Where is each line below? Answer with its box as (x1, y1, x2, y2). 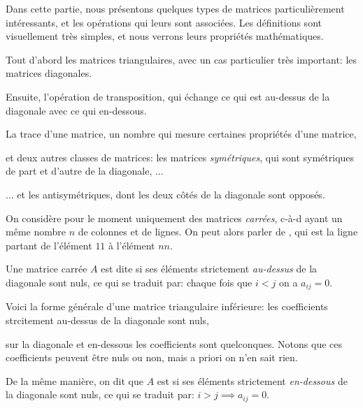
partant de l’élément (6, 238, 92, 252)
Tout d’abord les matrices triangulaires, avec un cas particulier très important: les (6, 52, 357, 66)
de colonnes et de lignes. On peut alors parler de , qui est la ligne (78, 224, 358, 239)
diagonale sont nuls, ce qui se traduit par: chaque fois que (6, 275, 252, 289)
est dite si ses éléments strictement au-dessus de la (101, 261, 318, 276)
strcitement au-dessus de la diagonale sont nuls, (6, 312, 209, 327)
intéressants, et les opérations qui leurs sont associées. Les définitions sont (6, 15, 322, 29)
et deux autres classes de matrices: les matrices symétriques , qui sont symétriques (6, 150, 355, 164)
